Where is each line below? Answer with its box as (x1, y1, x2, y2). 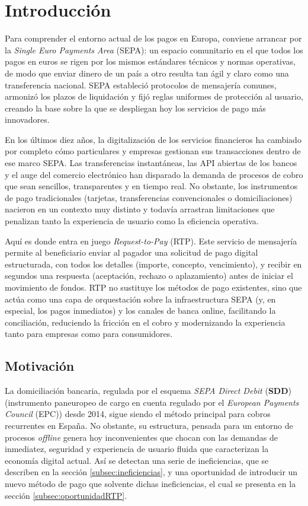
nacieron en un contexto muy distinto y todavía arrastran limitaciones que (5, 203, 275, 215)
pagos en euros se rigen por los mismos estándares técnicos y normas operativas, (5, 55, 296, 68)
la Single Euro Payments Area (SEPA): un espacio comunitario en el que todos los (5, 43, 303, 56)
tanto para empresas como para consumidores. (5, 327, 173, 340)
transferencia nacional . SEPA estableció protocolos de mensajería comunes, (5, 78, 277, 91)
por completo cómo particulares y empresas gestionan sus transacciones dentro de (5, 145, 301, 157)
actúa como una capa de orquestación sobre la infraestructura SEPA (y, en (5, 292, 276, 305)
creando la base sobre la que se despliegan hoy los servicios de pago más (5, 101, 266, 114)
